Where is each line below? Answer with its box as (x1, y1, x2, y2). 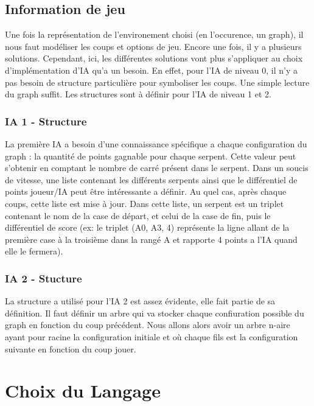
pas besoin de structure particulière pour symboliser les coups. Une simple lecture (5, 75, 310, 88)
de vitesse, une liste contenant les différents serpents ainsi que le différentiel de (5, 173, 298, 186)
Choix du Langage (5, 378, 161, 403)
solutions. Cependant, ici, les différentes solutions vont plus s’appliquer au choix (5, 52, 303, 65)
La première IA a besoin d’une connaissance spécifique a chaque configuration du (5, 137, 307, 150)
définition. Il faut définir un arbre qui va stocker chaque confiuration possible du (5, 306, 304, 319)
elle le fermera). (5, 245, 63, 257)
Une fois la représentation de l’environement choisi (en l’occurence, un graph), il (5, 28, 304, 41)
